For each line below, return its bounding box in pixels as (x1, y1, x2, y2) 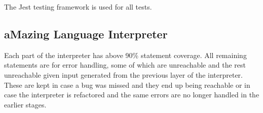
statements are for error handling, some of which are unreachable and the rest (4, 60, 246, 70)
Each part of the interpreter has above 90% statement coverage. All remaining (4, 49, 247, 60)
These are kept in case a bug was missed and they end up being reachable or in (4, 79, 250, 90)
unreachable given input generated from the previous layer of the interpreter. (4, 69, 243, 80)
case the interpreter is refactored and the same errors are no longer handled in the (4, 89, 259, 100)
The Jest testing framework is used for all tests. (4, 2, 152, 12)
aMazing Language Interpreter (4, 26, 168, 41)
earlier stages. (4, 99, 47, 109)
